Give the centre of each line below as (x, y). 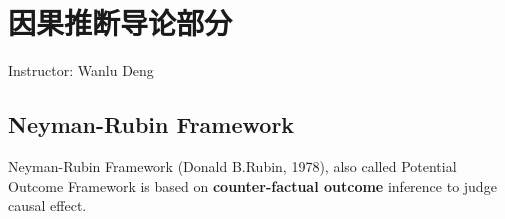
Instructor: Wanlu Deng (81, 70)
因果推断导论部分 (120, 22)
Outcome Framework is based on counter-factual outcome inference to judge (252, 185)
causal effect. (47, 205)
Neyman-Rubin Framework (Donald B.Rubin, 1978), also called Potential (232, 165)
